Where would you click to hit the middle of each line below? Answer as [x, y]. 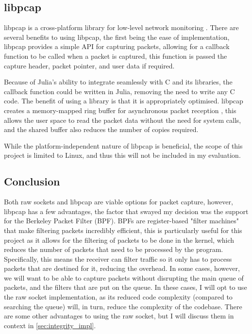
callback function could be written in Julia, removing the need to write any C [119, 91]
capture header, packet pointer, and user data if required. [89, 65]
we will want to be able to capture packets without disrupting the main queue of [124, 277]
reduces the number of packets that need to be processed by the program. [114, 249]
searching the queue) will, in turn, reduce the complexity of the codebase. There [123, 306]
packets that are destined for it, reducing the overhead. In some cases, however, [122, 268]
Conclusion [32, 181]
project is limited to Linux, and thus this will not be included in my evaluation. [122, 155]
